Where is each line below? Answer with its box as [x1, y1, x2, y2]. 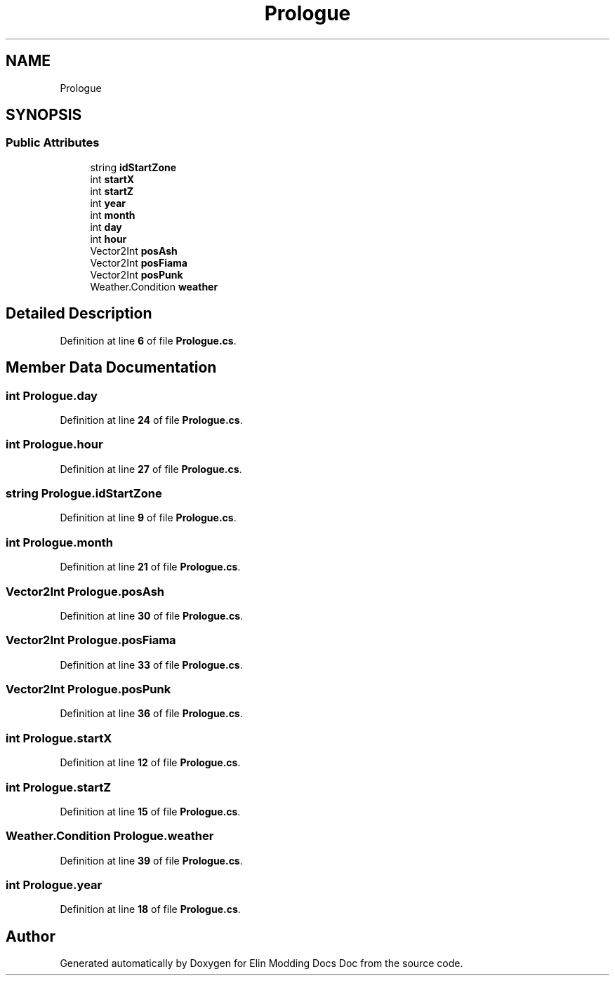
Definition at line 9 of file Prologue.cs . [60, 512, 237, 524]
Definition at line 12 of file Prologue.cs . [60, 756, 241, 769]
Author [6, 927, 55, 945]
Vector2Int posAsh [90, 244, 178, 257]
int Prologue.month [6, 535, 113, 549]
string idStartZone [90, 161, 177, 173]
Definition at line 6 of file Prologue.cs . [60, 334, 237, 347]
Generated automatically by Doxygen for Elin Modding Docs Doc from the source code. [60, 957, 463, 970]
